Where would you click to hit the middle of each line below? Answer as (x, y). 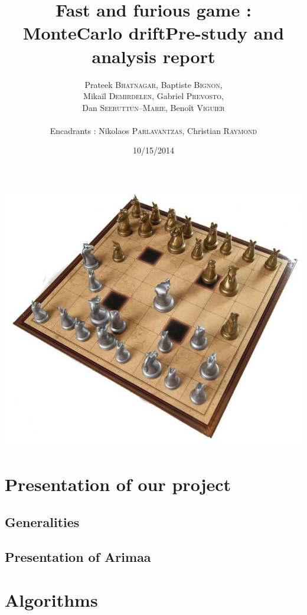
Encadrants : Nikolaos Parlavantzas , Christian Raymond (153, 130)
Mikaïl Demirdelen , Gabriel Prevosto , (153, 96)
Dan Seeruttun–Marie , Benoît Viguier (153, 107)
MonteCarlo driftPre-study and (153, 33)
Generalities (42, 521)
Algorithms (51, 600)
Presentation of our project (118, 484)
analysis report (153, 56)
